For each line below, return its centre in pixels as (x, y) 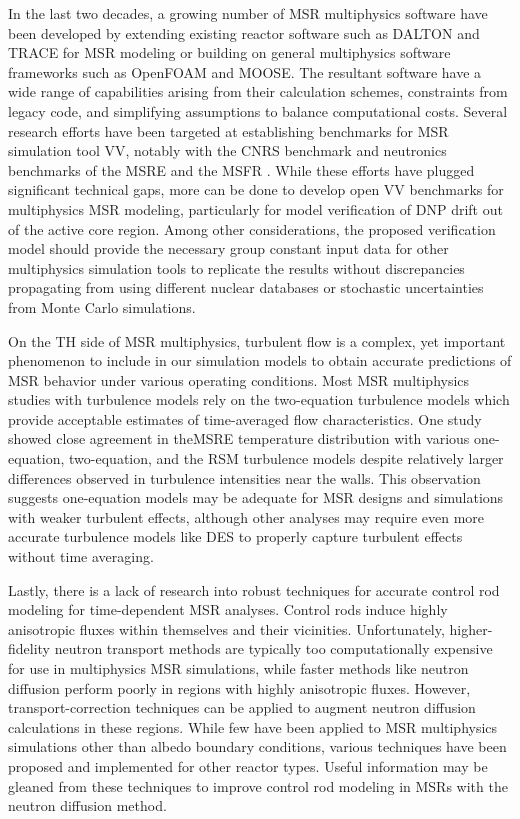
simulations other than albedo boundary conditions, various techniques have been (257, 746)
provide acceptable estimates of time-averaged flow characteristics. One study (245, 418)
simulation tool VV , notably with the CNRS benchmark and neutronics (227, 150)
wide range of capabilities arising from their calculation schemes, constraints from (258, 91)
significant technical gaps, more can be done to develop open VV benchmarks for (256, 189)
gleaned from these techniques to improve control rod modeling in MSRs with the (258, 785)
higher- (471, 628)
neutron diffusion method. (87, 805)
